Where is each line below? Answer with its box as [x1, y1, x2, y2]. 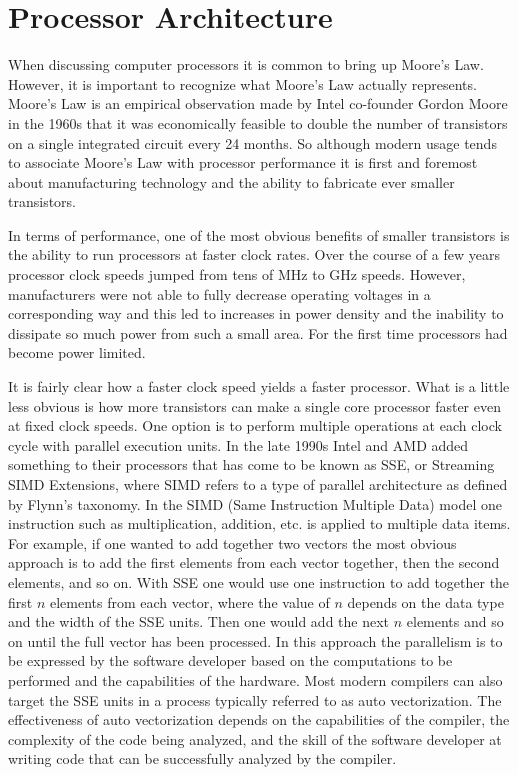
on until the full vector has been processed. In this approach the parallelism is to [8, 630, 503, 651]
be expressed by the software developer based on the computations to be [8, 650, 453, 671]
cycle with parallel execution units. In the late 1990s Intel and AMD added [8, 434, 469, 455]
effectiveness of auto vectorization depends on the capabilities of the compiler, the [8, 709, 510, 730]
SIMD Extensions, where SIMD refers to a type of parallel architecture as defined [8, 474, 508, 494]
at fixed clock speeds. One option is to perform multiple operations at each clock [8, 415, 502, 436]
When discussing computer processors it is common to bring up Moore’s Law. [8, 54, 484, 75]
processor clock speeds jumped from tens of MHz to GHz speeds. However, [8, 264, 466, 285]
